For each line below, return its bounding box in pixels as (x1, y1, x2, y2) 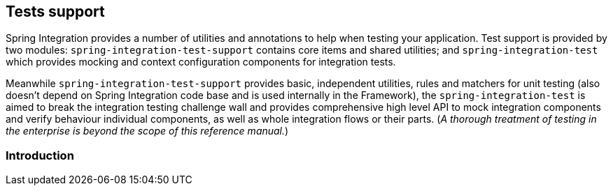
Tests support (6, 3, 105, 20)
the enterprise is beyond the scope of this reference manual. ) (6, 125, 289, 137)
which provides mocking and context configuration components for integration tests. (6, 56, 396, 68)
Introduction (6, 148, 74, 162)
